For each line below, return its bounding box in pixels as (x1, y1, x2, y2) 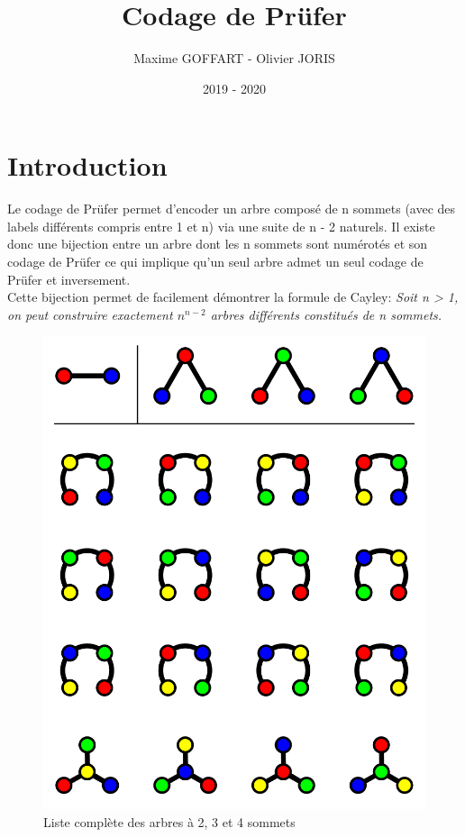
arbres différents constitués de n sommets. (210, 305, 442, 323)
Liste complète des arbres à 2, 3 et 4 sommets (43, 812, 296, 831)
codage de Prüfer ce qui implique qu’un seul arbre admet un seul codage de (7, 252, 424, 271)
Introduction (7, 147, 168, 184)
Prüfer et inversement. (7, 269, 131, 288)
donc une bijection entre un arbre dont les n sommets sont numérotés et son (7, 234, 428, 253)
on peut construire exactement (7, 305, 173, 323)
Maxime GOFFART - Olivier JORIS (133, 49, 335, 68)
